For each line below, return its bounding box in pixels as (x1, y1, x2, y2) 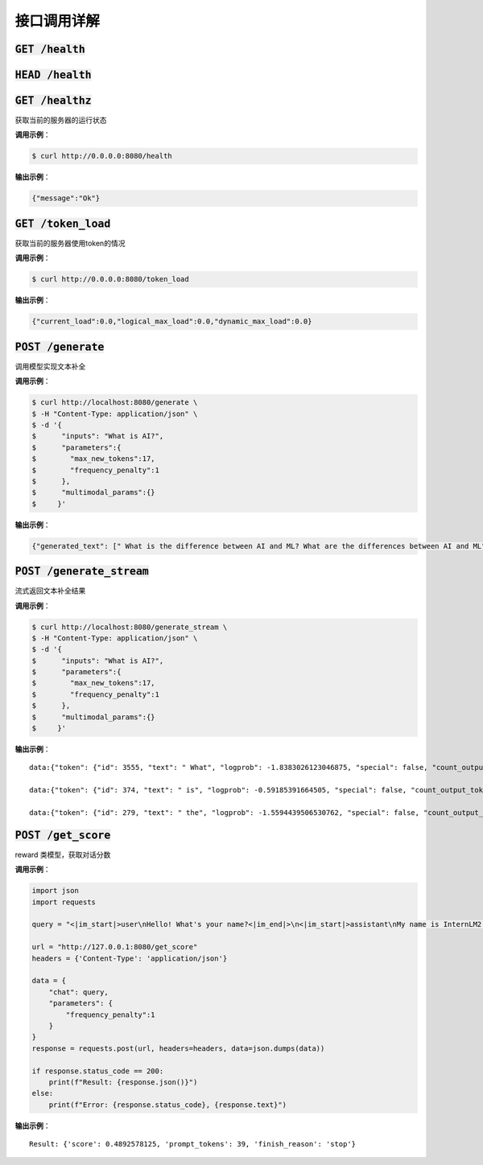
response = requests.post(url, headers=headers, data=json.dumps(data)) (31, 1044, 325, 1053)
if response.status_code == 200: (31, 1066, 164, 1076)
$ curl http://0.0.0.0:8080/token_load (31, 274, 189, 284)
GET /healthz (14, 94, 92, 107)
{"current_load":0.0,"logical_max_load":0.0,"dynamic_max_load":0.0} (31, 317, 312, 326)
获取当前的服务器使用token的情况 (14, 238, 126, 248)
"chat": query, (48, 987, 109, 997)
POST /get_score (14, 829, 111, 842)
